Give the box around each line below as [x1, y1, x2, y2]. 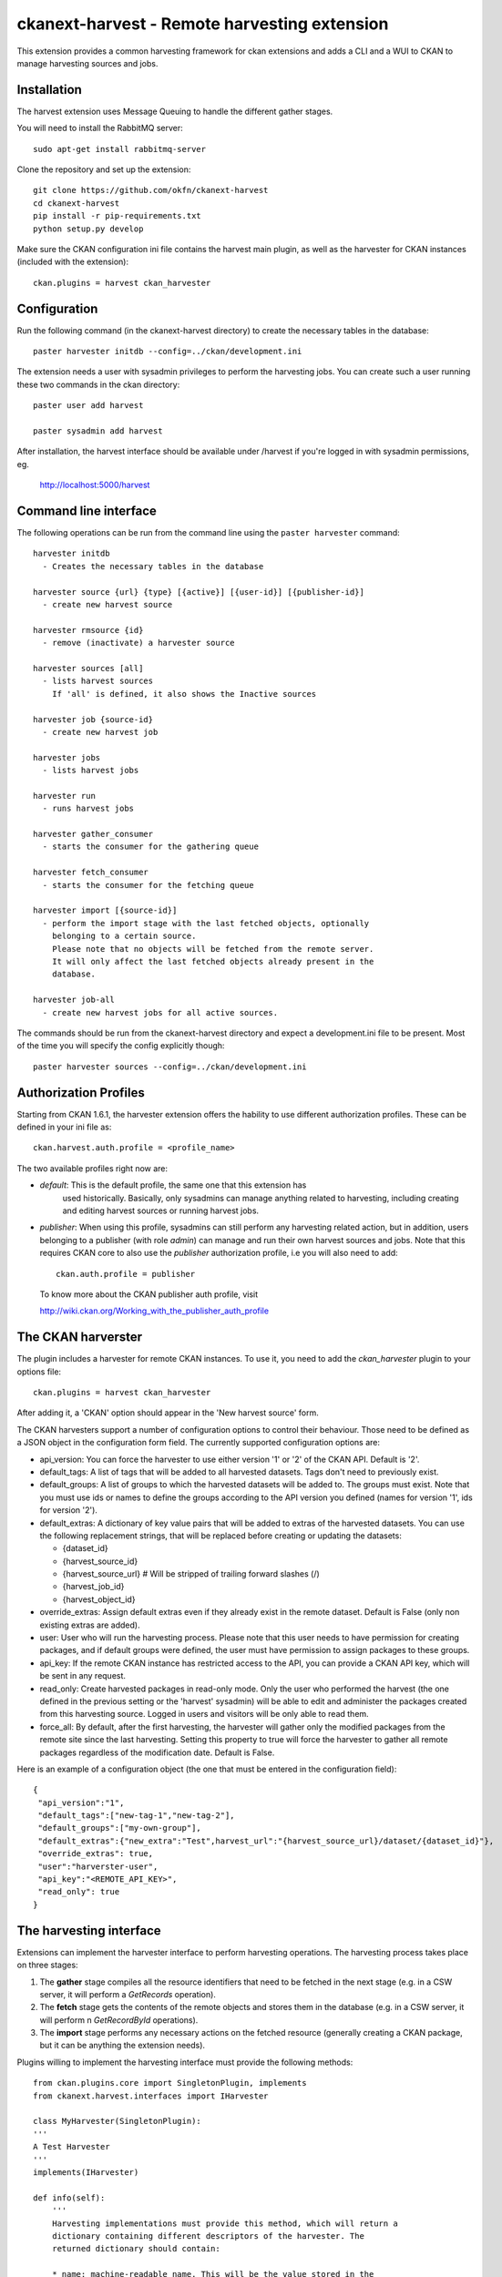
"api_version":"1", [37, 1797, 125, 1808]
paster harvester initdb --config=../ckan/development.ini [33, 346, 302, 357]
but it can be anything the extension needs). [39, 2040, 205, 2051]
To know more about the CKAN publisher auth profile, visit [39, 1289, 259, 1300]
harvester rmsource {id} [33, 625, 144, 635]
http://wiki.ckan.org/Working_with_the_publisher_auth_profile [39, 1305, 269, 1316]
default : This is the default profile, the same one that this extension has [39, 1179, 307, 1190]
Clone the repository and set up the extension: [16, 164, 191, 175]
